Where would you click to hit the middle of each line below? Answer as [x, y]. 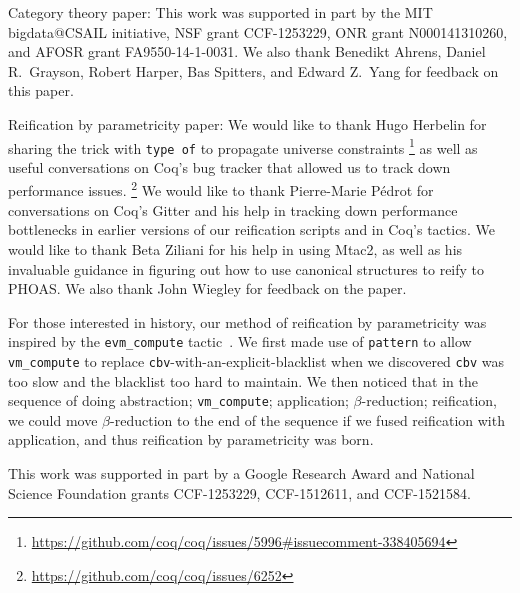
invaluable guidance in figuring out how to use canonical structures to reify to [246, 268]
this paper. [41, 90]
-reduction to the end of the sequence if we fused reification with [307, 419]
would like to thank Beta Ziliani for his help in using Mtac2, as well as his [235, 248]
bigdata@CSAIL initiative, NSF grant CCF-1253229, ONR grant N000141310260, [258, 31]
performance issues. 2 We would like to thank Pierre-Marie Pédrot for [221, 189]
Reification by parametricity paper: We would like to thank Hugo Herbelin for [247, 123]
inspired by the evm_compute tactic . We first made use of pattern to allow [240, 341]
